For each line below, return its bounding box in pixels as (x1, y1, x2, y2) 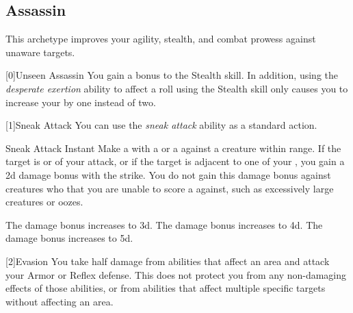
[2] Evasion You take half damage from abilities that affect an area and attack (5, 253, 330, 268)
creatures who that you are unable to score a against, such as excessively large (5, 181, 334, 195)
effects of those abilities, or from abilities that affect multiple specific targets (5, 281, 326, 295)
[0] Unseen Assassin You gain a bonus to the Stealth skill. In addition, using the (5, 68, 338, 82)
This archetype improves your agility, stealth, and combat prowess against (5, 32, 316, 46)
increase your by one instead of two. (5, 95, 156, 109)
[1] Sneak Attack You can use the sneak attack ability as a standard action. (5, 118, 317, 132)
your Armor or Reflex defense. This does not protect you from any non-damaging (5, 267, 347, 281)
